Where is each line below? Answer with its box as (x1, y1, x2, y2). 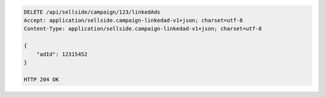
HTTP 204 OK (23, 76, 60, 83)
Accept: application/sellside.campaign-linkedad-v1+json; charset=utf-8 (23, 17, 243, 23)
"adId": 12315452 (36, 51, 88, 57)
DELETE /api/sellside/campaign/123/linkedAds (23, 8, 161, 15)
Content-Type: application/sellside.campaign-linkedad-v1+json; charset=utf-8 (23, 25, 262, 33)
